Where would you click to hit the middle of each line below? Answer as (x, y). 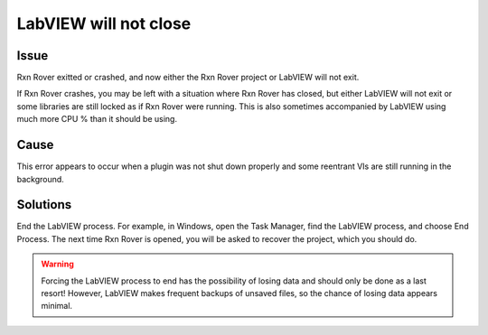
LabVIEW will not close (104, 23)
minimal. (56, 306)
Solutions (44, 205)
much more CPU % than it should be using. (97, 119)
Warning (57, 264)
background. (41, 179)
